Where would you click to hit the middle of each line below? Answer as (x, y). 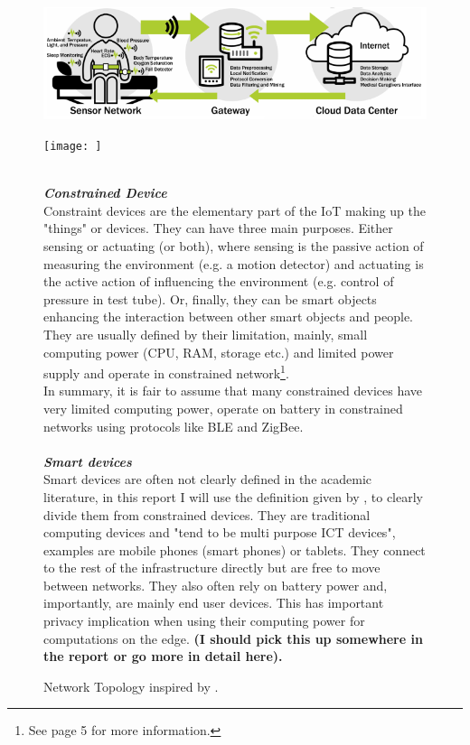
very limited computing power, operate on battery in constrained (223, 408)
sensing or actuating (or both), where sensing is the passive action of (234, 245)
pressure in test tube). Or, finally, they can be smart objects (210, 298)
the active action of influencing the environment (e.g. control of (219, 281)
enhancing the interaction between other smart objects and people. (228, 317)
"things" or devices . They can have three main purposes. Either (218, 228)
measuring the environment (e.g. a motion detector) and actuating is (234, 263)
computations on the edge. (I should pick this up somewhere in (233, 638)
